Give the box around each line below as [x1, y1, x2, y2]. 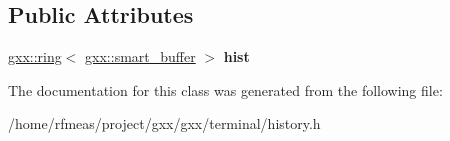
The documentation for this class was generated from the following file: [8, 79, 443, 100]
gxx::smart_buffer [85, 46, 196, 67]
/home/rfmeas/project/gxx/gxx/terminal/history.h [8, 113, 321, 134]
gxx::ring [8, 46, 62, 67]
